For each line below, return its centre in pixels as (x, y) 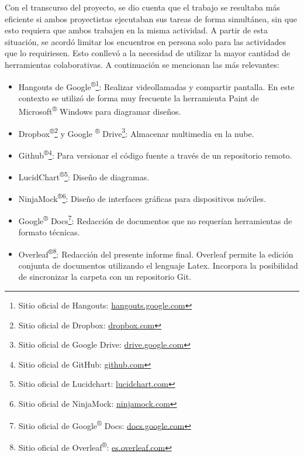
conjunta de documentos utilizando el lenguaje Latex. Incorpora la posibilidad (158, 265)
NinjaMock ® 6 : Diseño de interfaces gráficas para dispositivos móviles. (142, 198)
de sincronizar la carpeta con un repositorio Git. (105, 277)
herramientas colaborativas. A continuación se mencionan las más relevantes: (142, 64)
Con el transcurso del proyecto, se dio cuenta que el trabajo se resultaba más (142, 7)
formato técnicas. (49, 232)
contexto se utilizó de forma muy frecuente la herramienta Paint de (139, 97)
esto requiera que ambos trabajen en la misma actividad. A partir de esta (137, 30)
